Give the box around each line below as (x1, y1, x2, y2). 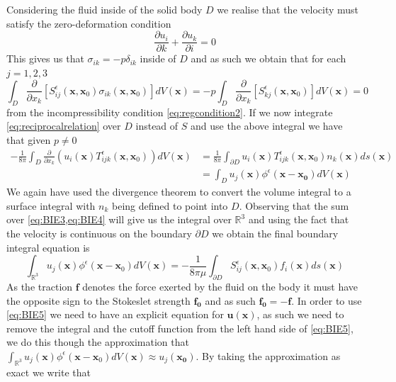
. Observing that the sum (239, 198, 349, 213)
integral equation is (6, 240, 90, 254)
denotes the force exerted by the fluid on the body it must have (82, 279, 358, 293)
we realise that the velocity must (217, 2, 359, 16)
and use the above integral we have (191, 118, 343, 133)
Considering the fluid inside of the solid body (6, 2, 203, 16)
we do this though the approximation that (6, 335, 189, 349)
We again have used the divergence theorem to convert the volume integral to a (6, 184, 351, 199)
